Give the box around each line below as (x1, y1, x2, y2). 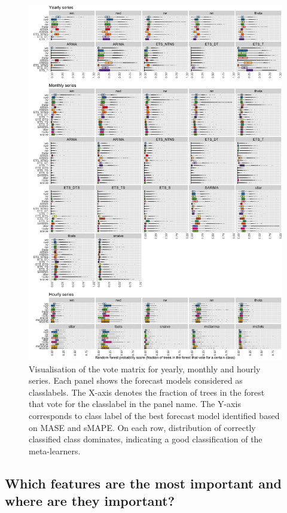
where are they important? (5, 491, 175, 510)
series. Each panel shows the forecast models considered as (29, 374, 243, 387)
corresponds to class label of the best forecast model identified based (29, 409, 280, 421)
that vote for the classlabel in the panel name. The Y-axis (29, 397, 241, 410)
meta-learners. (29, 444, 81, 457)
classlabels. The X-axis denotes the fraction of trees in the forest (29, 385, 265, 398)
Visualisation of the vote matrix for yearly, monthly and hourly (29, 362, 261, 375)
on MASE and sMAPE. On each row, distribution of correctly (29, 421, 256, 433)
